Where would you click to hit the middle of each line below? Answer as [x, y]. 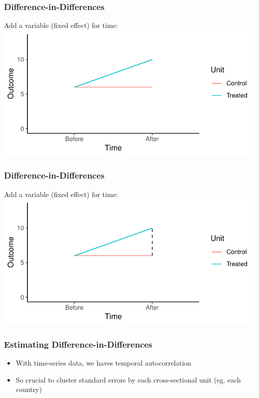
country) [29, 389]
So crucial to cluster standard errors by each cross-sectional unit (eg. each [128, 379]
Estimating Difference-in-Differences [78, 344]
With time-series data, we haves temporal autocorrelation [104, 363]
